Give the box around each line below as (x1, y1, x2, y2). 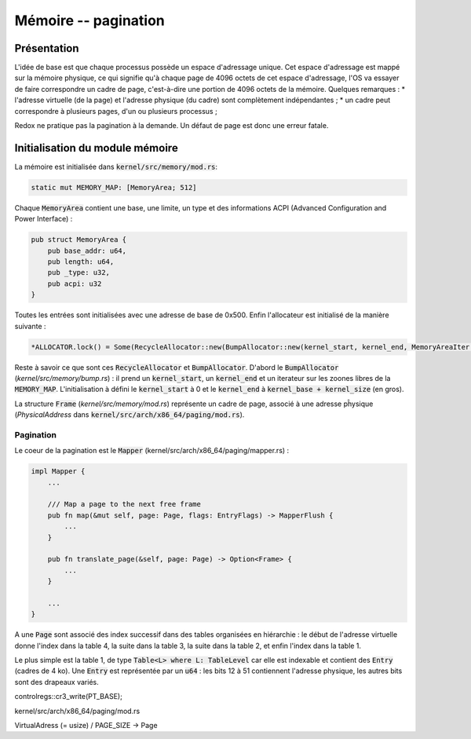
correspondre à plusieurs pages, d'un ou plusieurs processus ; (14, 106, 217, 115)
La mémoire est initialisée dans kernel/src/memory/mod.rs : (14, 162, 218, 171)
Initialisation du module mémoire (14, 141, 178, 155)
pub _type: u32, (47, 268, 110, 277)
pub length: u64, (47, 258, 115, 266)
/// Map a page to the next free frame (47, 499, 202, 509)
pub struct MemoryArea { (31, 236, 127, 244)
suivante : (14, 321, 46, 331)
